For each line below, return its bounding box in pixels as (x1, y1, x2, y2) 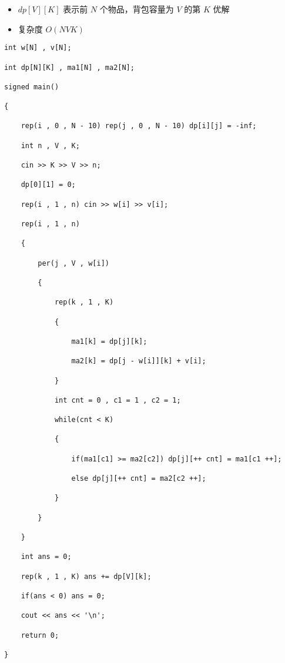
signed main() (4, 82, 59, 91)
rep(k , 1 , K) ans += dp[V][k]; (21, 572, 152, 581)
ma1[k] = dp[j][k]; (71, 337, 147, 346)
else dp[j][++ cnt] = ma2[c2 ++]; (71, 474, 206, 483)
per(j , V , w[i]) (38, 259, 109, 267)
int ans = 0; (21, 552, 72, 561)
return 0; (21, 631, 59, 639)
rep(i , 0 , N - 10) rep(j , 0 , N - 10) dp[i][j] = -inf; (21, 122, 257, 130)
